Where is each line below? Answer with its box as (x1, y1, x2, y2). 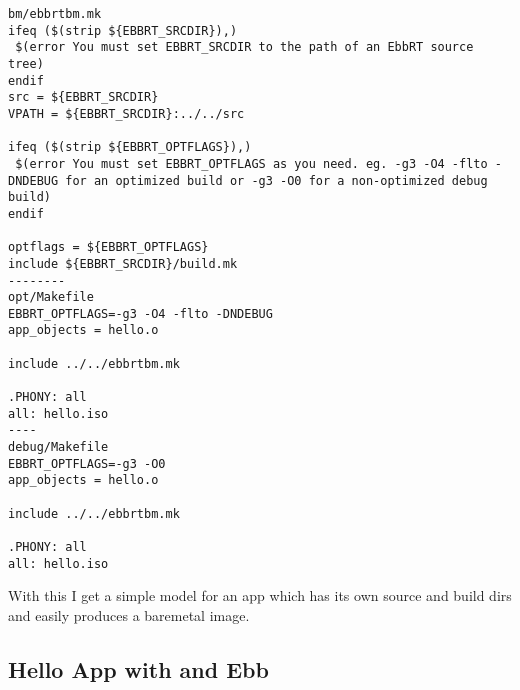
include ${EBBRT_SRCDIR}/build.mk (8, 256, 238, 271)
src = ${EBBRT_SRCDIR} (8, 90, 159, 105)
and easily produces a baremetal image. (8, 604, 250, 625)
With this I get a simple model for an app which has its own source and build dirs (8, 585, 512, 606)
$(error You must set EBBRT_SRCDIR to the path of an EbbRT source (15, 40, 474, 55)
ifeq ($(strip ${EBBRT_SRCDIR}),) (8, 23, 238, 38)
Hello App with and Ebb (8, 653, 269, 684)
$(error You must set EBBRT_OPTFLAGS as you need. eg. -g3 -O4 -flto (15, 156, 488, 171)
